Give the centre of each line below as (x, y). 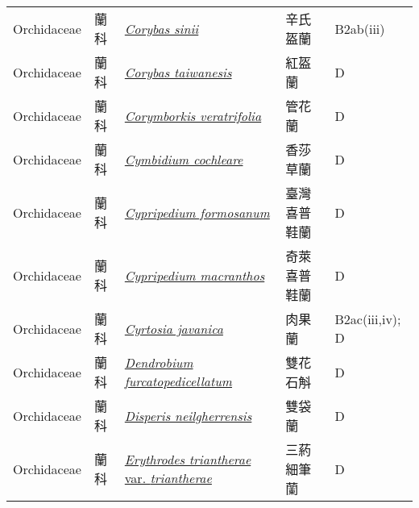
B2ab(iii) (360, 28)
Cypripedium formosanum (197, 212)
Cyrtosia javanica (174, 328)
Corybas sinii (162, 28)
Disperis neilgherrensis (188, 415)
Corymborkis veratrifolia (193, 115)
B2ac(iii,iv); (368, 319)
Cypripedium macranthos (195, 275)
